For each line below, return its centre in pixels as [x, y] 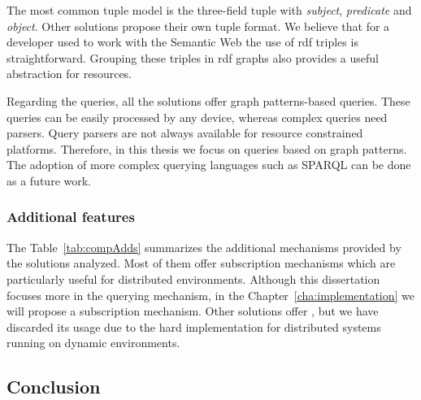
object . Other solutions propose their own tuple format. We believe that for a [198, 26]
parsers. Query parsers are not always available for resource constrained [185, 133]
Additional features [71, 217]
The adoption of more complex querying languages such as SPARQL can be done [209, 165]
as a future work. [49, 180]
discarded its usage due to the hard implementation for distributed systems [194, 326]
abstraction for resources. [69, 74]
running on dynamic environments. [93, 343]
